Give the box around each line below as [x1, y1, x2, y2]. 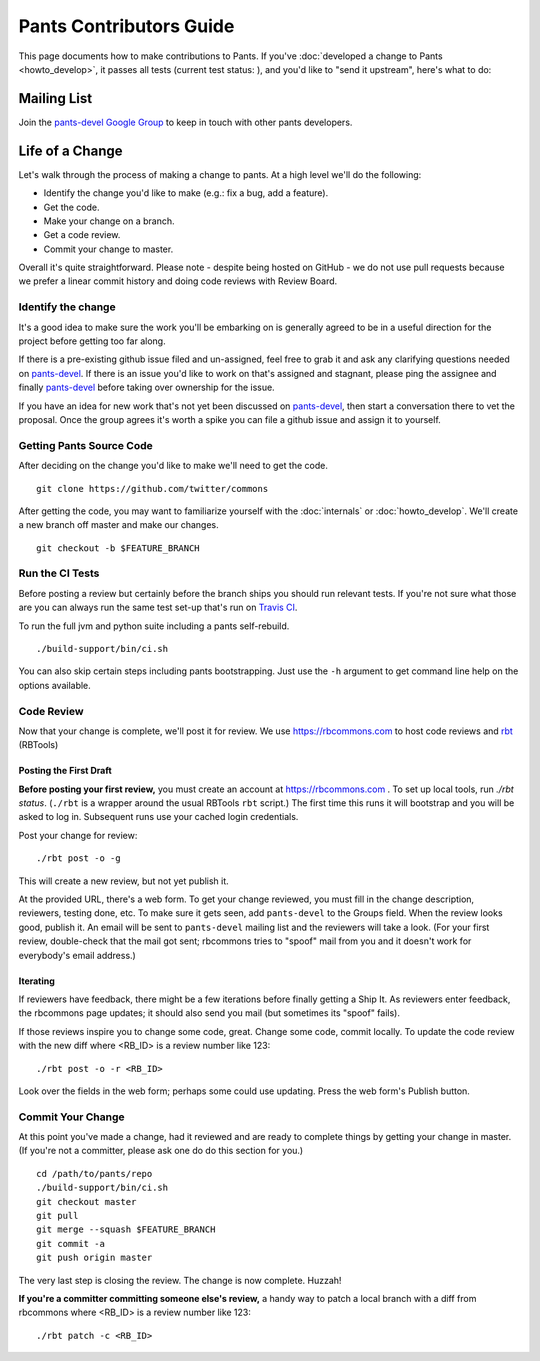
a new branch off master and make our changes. [18, 519, 219, 531]
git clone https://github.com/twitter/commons [36, 483, 269, 494]
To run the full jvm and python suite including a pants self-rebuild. [18, 620, 290, 632]
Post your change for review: [18, 829, 138, 841]
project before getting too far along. [18, 335, 166, 347]
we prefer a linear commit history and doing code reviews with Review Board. [18, 275, 338, 287]
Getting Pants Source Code [18, 438, 154, 452]
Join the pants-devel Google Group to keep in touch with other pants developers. [18, 116, 353, 128]
